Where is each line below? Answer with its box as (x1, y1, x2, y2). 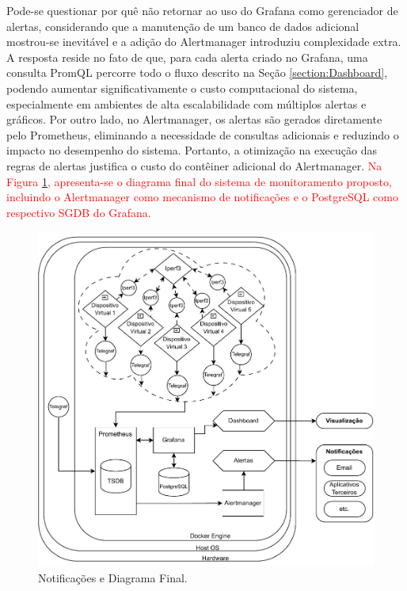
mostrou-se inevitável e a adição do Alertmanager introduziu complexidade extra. (6, 33, 401, 50)
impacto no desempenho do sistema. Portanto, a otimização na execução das (6, 142, 377, 158)
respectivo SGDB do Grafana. (6, 204, 151, 220)
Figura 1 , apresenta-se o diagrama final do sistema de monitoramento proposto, (6, 173, 392, 189)
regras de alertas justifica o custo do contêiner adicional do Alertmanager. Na (6, 157, 382, 173)
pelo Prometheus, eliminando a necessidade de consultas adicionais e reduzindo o (6, 126, 399, 143)
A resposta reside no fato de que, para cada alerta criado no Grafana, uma (6, 48, 368, 65)
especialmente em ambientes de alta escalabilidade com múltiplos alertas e (6, 95, 367, 112)
